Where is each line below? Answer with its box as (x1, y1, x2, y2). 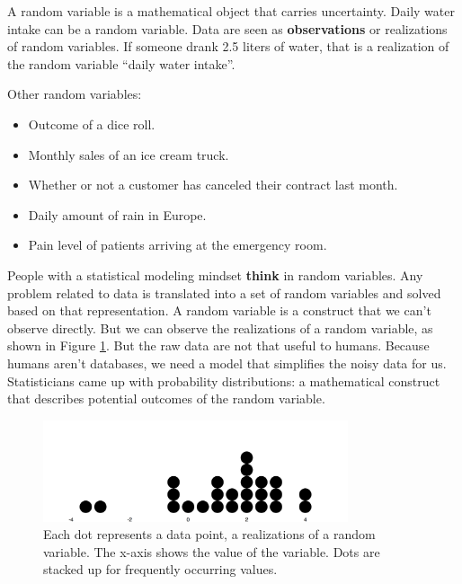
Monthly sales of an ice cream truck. (28, 145, 229, 164)
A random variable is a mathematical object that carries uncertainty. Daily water (7, 2, 455, 20)
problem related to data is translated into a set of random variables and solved (7, 283, 441, 302)
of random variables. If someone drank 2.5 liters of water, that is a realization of (7, 37, 449, 56)
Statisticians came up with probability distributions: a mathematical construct (7, 371, 440, 390)
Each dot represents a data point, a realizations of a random (43, 525, 376, 544)
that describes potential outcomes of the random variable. (7, 389, 325, 408)
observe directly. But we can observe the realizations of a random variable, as (7, 318, 433, 337)
